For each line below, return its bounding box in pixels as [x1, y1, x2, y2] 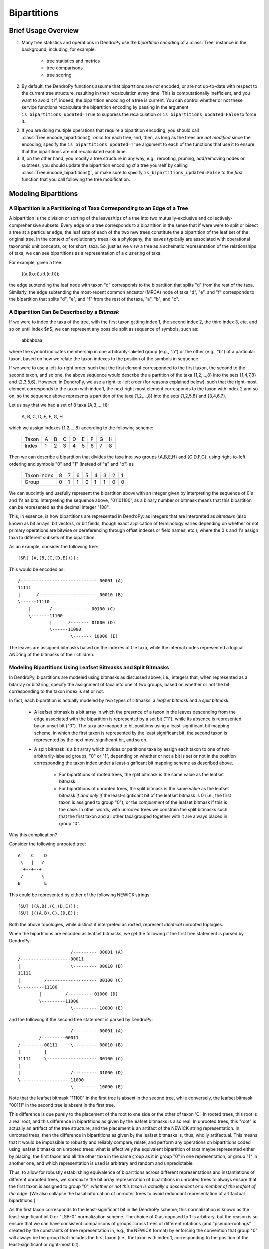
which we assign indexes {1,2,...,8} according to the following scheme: [9, 425, 154, 431]
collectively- [207, 215, 233, 221]
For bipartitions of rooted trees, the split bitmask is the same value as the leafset [59, 771, 224, 777]
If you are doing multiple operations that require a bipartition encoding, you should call [21, 127, 199, 133]
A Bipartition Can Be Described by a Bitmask [9, 308, 119, 315]
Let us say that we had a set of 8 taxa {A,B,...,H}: [9, 402, 109, 408]
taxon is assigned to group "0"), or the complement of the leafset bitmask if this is [59, 799, 228, 805]
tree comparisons [46, 65, 83, 71]
